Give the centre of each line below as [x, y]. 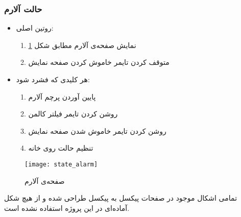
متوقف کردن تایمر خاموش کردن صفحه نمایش [99, 62]
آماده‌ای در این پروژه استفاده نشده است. [67, 208]
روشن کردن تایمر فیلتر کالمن [73, 114]
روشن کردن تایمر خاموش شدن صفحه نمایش [97, 130]
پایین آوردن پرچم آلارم [62, 96]
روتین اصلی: [35, 28]
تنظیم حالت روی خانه [61, 148]
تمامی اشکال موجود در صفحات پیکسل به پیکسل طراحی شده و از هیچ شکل [121, 198]
